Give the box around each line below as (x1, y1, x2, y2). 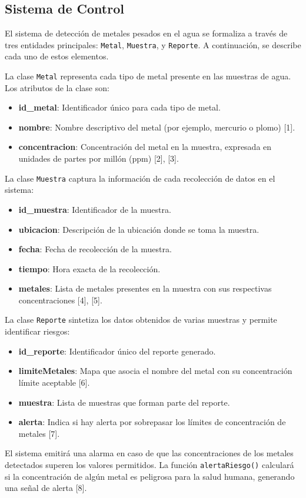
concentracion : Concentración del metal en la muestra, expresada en (18, 141, 272, 153)
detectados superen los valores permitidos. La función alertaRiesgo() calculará (5, 458, 294, 470)
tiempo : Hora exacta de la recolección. (18, 262, 161, 275)
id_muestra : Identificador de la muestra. (18, 203, 171, 215)
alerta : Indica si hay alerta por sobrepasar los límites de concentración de (18, 416, 286, 428)
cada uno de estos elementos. (5, 50, 109, 62)
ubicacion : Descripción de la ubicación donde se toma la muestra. (18, 223, 260, 235)
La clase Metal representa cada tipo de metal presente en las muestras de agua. (5, 70, 291, 82)
